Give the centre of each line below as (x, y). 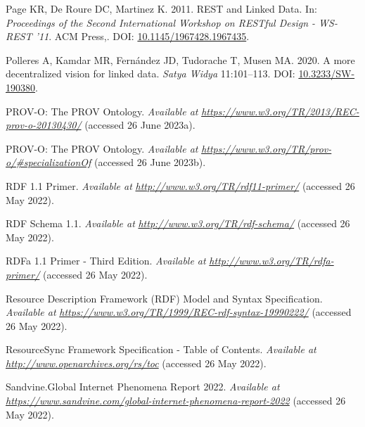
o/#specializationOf (49, 162)
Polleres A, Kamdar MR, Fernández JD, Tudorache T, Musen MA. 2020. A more (180, 59)
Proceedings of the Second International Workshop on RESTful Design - (161, 22)
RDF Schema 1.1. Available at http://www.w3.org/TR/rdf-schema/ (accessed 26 (178, 223)
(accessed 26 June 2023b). (150, 162)
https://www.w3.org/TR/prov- (267, 148)
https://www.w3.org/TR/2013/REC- (280, 111)
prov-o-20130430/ (44, 125)
